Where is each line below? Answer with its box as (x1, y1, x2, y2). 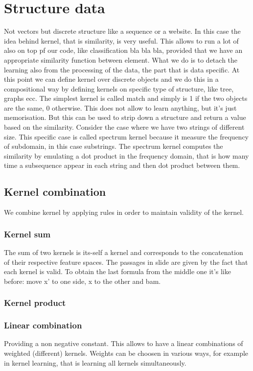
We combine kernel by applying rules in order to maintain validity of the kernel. (4, 207, 244, 217)
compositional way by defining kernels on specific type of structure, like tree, (4, 83, 234, 93)
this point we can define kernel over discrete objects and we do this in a (4, 74, 219, 84)
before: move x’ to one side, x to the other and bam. (4, 276, 161, 286)
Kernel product (4, 297, 66, 309)
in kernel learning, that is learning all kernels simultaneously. (4, 357, 186, 368)
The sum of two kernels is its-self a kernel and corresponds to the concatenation (4, 247, 243, 257)
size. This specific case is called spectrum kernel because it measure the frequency (4, 131, 249, 141)
